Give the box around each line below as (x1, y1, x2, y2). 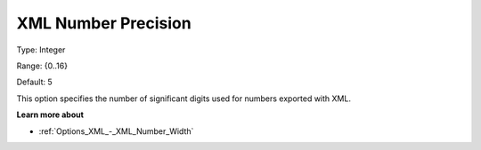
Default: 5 (16, 76, 53, 88)
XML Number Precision (16, 13, 192, 33)
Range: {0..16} (16, 60, 69, 71)
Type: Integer (16, 44, 66, 55)
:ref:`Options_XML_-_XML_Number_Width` (38, 125, 194, 137)
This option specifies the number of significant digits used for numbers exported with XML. (16, 93, 352, 104)
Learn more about (16, 109, 85, 120)
